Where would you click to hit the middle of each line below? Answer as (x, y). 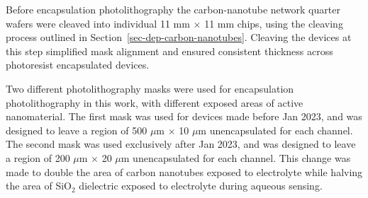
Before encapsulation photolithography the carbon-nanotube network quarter (173, 9)
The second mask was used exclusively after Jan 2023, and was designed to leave (181, 144)
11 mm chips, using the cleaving (274, 23)
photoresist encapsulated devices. (78, 65)
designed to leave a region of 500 (77, 130)
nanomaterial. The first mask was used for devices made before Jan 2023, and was (184, 116)
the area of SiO (39, 186)
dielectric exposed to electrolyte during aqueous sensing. (201, 186)
